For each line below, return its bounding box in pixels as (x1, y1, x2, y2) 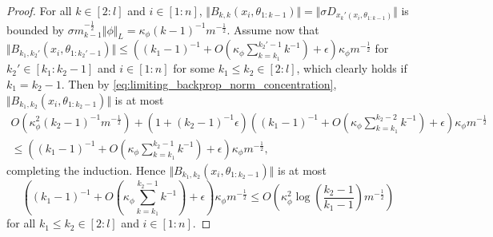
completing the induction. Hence (6, 161, 166, 178)
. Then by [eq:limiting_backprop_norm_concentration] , (61, 75, 337, 92)
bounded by (6, 21, 64, 38)
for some (173, 60, 215, 77)
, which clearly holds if (296, 60, 407, 77)
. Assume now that (226, 21, 319, 38)
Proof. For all (6, 2, 72, 18)
